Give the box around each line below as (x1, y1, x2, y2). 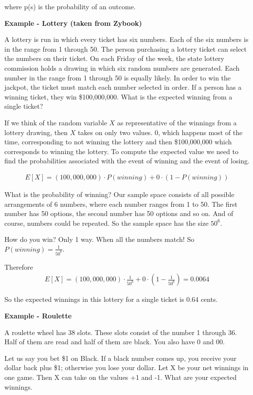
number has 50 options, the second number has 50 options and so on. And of (4, 208, 234, 218)
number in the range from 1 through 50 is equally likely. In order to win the (4, 72, 231, 82)
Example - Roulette (4, 311, 72, 320)
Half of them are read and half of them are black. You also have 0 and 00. (4, 336, 225, 347)
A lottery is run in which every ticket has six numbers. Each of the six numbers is (4, 34, 249, 44)
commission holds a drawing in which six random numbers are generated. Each (4, 62, 240, 73)
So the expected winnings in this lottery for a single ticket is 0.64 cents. (4, 294, 218, 304)
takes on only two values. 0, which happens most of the (77, 127, 243, 137)
